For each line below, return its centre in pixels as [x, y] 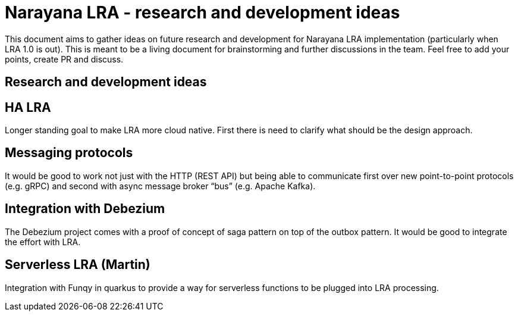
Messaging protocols [69, 153]
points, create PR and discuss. [64, 59]
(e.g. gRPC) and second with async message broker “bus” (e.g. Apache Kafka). [160, 186]
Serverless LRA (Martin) [78, 265]
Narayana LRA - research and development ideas [203, 12]
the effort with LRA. [43, 242]
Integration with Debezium [85, 209]
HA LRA [28, 107]
